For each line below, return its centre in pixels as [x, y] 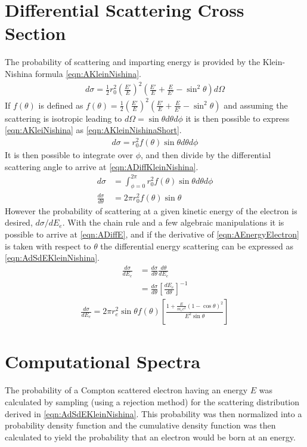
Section [35, 33]
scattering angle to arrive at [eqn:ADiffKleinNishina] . [102, 166]
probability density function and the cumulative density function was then [140, 425]
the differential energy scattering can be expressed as [197, 246]
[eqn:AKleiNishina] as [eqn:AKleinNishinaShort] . [93, 130]
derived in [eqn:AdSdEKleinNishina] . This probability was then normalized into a [153, 413]
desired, [19, 222]
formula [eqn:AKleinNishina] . [88, 73]
